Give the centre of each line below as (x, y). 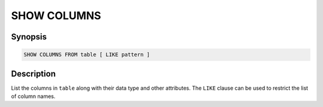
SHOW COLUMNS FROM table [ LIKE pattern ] (87, 55)
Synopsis (29, 37)
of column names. (33, 96)
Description (33, 74)
